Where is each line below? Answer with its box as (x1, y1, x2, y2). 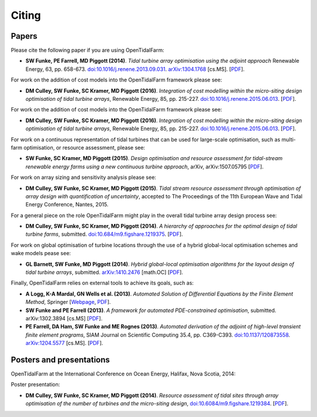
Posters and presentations (11, 355, 110, 365)
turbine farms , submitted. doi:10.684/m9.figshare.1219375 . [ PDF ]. (25, 230, 183, 238)
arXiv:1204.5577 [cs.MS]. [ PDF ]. (25, 340, 103, 347)
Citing (11, 9, 41, 22)
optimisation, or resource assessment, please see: (23, 144, 146, 151)
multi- (281, 135, 296, 143)
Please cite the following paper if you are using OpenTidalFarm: (11, 47, 164, 54)
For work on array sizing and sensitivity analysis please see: (11, 174, 157, 181)
